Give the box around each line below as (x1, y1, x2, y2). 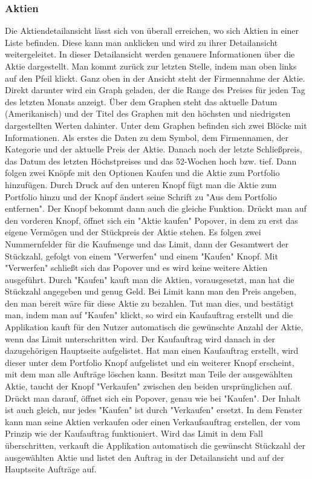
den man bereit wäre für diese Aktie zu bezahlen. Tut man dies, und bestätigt (5, 296, 294, 309)
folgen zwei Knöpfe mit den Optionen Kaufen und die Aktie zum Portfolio (5, 166, 280, 179)
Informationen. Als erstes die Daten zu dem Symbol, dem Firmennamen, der (5, 131, 288, 143)
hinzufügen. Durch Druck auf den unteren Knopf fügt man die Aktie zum (5, 178, 277, 191)
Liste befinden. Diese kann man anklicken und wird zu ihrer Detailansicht (5, 36, 278, 48)
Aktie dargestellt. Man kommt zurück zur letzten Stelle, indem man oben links (5, 60, 297, 72)
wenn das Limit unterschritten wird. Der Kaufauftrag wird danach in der (5, 332, 275, 345)
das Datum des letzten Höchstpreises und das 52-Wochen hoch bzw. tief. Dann (5, 154, 297, 167)
